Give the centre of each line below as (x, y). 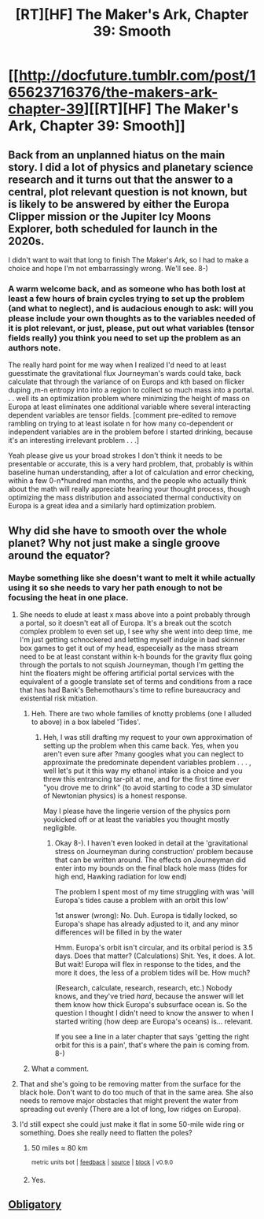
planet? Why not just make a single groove (114, 543)
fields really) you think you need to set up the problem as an (125, 338)
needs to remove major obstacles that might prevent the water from (129, 1100)
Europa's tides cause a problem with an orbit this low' (142, 900)
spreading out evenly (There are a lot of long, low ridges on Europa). (130, 1109)
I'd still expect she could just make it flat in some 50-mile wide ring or (132, 1124)
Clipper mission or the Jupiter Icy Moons (110, 216)
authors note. (35, 347)
